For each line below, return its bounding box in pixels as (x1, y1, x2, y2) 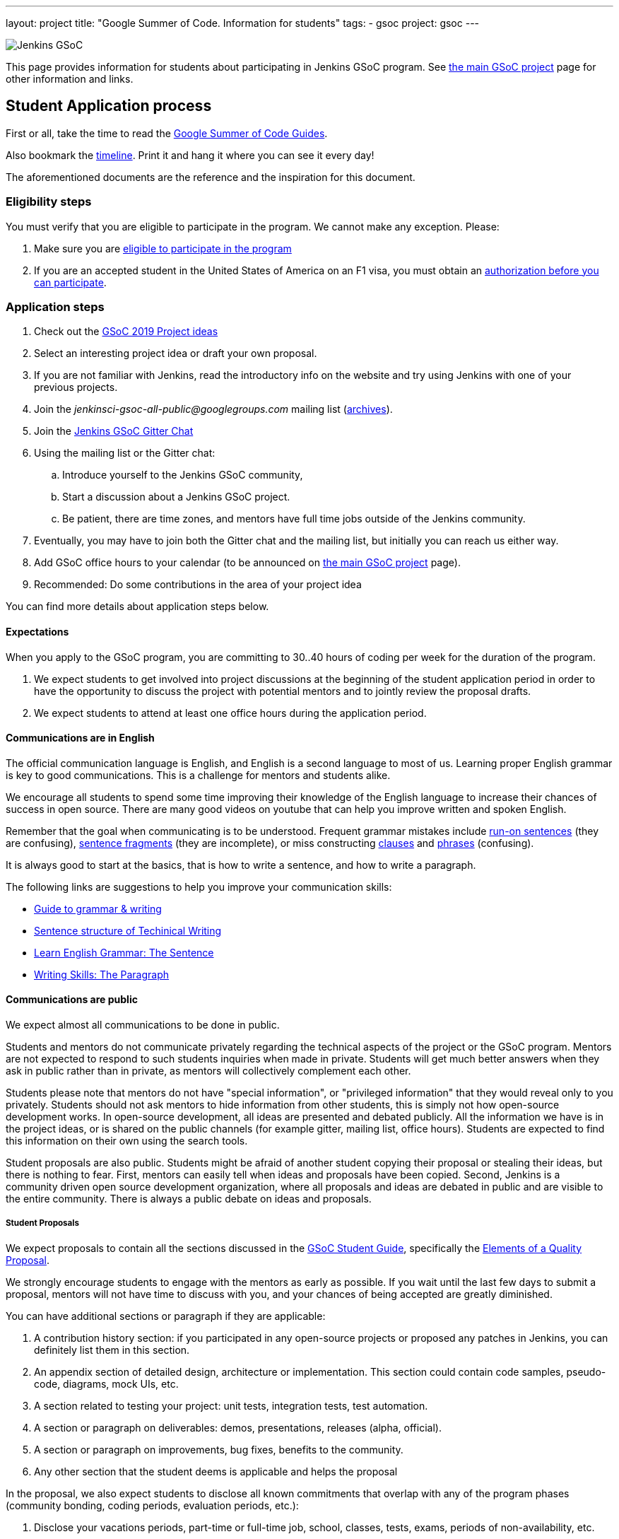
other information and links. (6, 73, 134, 85)
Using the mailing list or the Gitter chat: (34, 447, 216, 460)
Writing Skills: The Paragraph (34, 968, 169, 981)
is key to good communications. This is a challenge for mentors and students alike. (6, 768, 391, 781)
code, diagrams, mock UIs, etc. (34, 1377, 179, 1390)
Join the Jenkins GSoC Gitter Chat (34, 425, 194, 438)
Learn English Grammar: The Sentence (34, 946, 214, 959)
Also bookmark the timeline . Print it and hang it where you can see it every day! (6, 148, 375, 161)
